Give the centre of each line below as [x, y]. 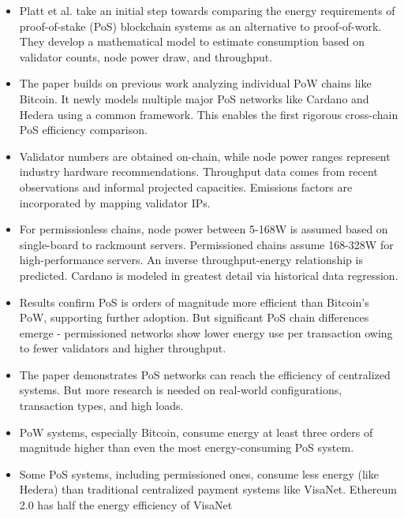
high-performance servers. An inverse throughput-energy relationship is [191, 260]
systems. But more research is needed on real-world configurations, [181, 390]
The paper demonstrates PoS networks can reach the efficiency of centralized [205, 374]
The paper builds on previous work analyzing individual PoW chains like [195, 83]
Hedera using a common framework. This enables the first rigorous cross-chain [209, 114]
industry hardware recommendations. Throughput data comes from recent [198, 171]
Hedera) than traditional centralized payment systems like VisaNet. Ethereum [208, 489]
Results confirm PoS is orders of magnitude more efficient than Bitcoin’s [194, 302]
